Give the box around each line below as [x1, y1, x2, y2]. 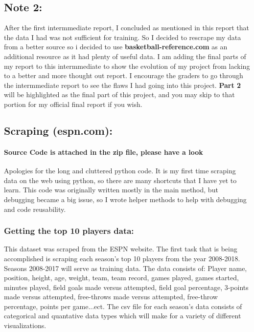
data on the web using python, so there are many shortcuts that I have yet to [4, 175, 237, 185]
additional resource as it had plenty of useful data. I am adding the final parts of [4, 51, 246, 61]
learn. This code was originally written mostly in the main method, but [4, 185, 218, 195]
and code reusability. [4, 204, 66, 214]
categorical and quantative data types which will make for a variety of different [4, 311, 241, 321]
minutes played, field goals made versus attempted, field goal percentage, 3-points [4, 282, 249, 292]
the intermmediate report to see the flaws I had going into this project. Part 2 [4, 80, 241, 90]
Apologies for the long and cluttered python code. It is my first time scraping [4, 166, 236, 176]
